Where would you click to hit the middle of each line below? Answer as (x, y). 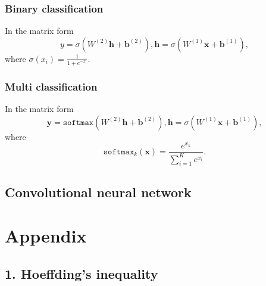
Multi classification (51, 86)
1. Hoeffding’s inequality (82, 273)
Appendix (46, 236)
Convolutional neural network (98, 192)
